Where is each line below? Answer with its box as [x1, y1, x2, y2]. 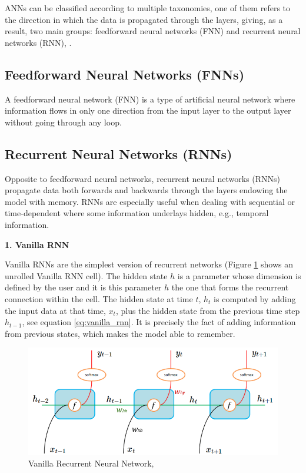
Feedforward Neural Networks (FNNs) [5, 65, 245, 83]
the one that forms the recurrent [171, 281, 289, 293]
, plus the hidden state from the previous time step [115, 304, 300, 316]
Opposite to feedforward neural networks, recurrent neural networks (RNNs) [5, 172, 280, 184]
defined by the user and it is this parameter [5, 281, 162, 293]
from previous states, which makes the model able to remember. [5, 327, 235, 339]
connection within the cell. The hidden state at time [5, 292, 193, 305]
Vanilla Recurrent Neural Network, [28, 457, 154, 469]
